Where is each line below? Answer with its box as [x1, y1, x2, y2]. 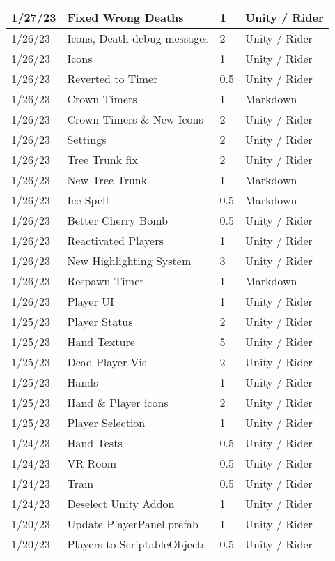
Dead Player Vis [67, 354, 147, 370]
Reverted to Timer [67, 70, 158, 87]
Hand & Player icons [67, 394, 169, 410]
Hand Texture [67, 334, 135, 350]
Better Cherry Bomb [67, 212, 168, 228]
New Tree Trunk [67, 172, 148, 188]
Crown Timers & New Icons [67, 111, 203, 127]
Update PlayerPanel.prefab [67, 516, 198, 532]
